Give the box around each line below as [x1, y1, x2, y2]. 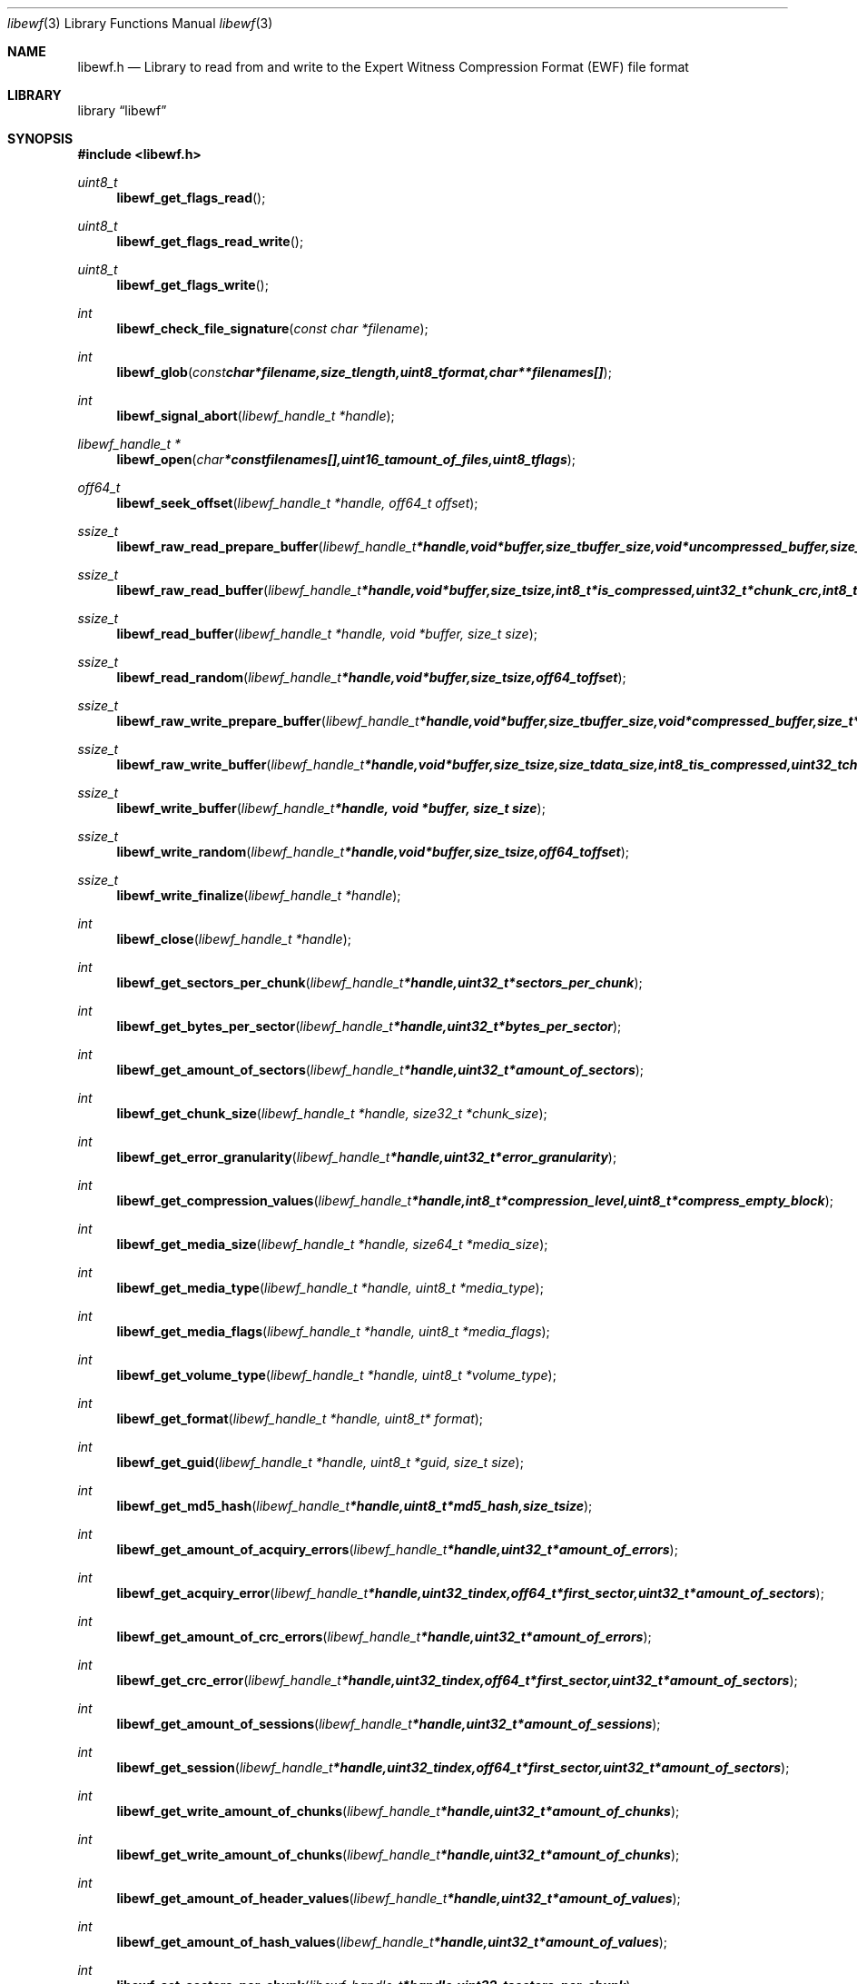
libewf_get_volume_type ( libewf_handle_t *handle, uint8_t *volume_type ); [116, 1367, 557, 1383]
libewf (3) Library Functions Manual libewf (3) [7, 15, 273, 31]
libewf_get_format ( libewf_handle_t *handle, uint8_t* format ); [116, 1411, 484, 1426]
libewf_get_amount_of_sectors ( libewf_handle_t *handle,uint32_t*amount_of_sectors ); [116, 1062, 645, 1077]
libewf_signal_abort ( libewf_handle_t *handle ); [116, 408, 395, 423]
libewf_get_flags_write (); [116, 277, 269, 293]
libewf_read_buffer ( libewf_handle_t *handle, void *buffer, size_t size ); [116, 626, 537, 641]
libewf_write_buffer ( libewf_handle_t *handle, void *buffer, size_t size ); [116, 800, 546, 816]
